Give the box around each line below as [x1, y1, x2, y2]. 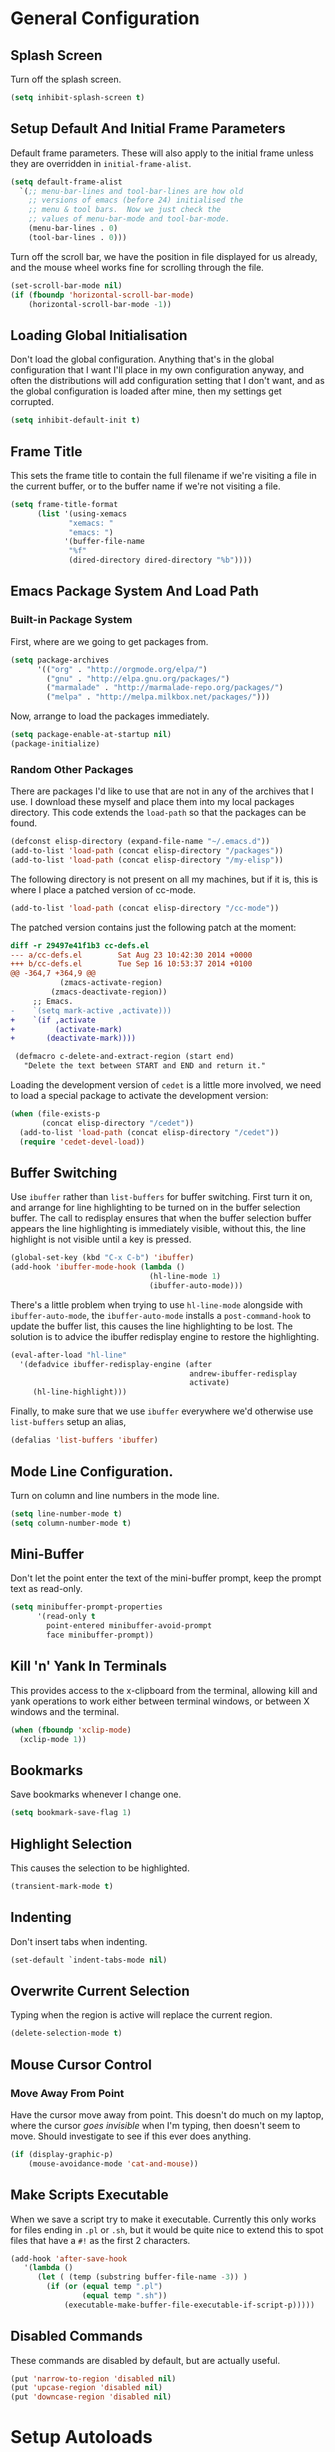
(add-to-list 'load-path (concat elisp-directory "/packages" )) [10, 846, 284, 856]
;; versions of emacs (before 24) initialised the [28, 195, 244, 206]
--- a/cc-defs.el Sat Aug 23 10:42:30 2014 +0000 [10, 950, 253, 960]
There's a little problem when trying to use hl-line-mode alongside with [10, 1298, 303, 1311]
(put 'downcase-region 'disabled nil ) [10, 2392, 172, 2402]
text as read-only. [10, 1583, 83, 1595]
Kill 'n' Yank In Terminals [10, 1658, 167, 1675]
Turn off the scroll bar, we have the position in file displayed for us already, [10, 250, 318, 262]
